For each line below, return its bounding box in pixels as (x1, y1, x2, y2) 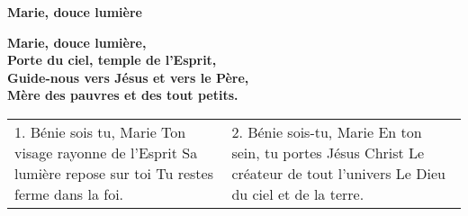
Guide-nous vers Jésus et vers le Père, (7, 67, 249, 86)
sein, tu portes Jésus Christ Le (231, 141, 425, 163)
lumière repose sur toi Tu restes (14, 162, 213, 184)
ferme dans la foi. (14, 183, 124, 204)
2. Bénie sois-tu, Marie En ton (231, 121, 422, 142)
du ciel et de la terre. (231, 183, 364, 204)
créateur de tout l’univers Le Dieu (231, 162, 445, 184)
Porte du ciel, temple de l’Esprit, (7, 50, 217, 69)
